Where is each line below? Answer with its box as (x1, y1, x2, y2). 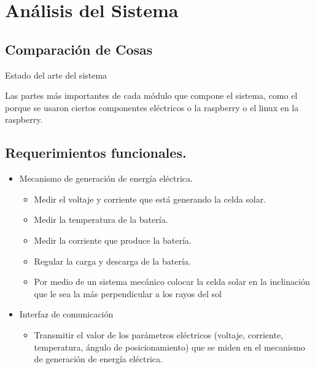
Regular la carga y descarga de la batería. (34, 254, 191, 267)
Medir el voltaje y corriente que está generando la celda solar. (34, 192, 266, 205)
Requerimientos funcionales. (5, 143, 187, 162)
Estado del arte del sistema (5, 68, 107, 81)
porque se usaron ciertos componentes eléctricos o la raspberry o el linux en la (5, 101, 299, 114)
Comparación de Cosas (5, 39, 153, 58)
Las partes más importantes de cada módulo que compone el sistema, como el (5, 89, 298, 102)
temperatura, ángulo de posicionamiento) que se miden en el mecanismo (34, 340, 305, 353)
